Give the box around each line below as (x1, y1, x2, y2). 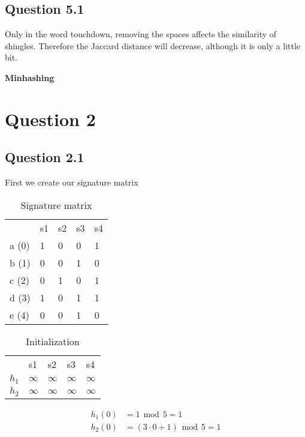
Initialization (26, 334, 80, 348)
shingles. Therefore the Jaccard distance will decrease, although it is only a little (5, 39, 301, 52)
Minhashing (5, 71, 55, 83)
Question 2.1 (5, 148, 84, 166)
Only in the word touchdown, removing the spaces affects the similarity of (5, 28, 277, 40)
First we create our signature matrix (5, 176, 138, 188)
